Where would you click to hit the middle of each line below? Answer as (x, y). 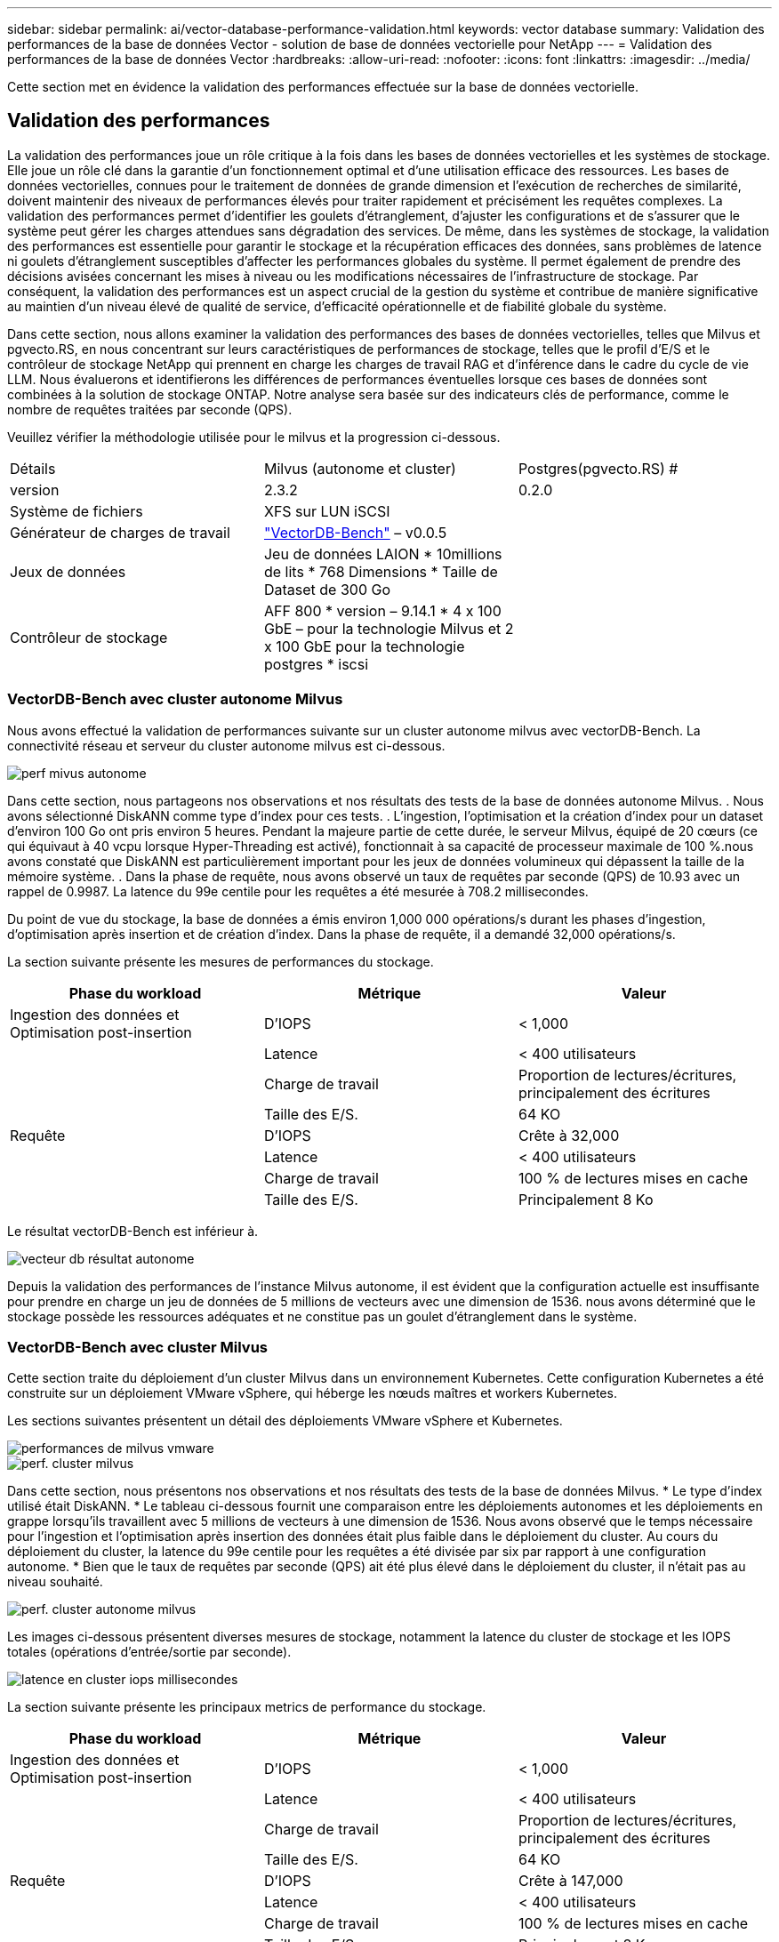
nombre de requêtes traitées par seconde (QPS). (150, 409)
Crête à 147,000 (570, 1881)
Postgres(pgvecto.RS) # (598, 468)
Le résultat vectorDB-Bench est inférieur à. (133, 1231)
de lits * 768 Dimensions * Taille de (381, 571)
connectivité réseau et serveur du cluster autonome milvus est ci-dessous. (226, 745)
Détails (33, 468)
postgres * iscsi (316, 664)
